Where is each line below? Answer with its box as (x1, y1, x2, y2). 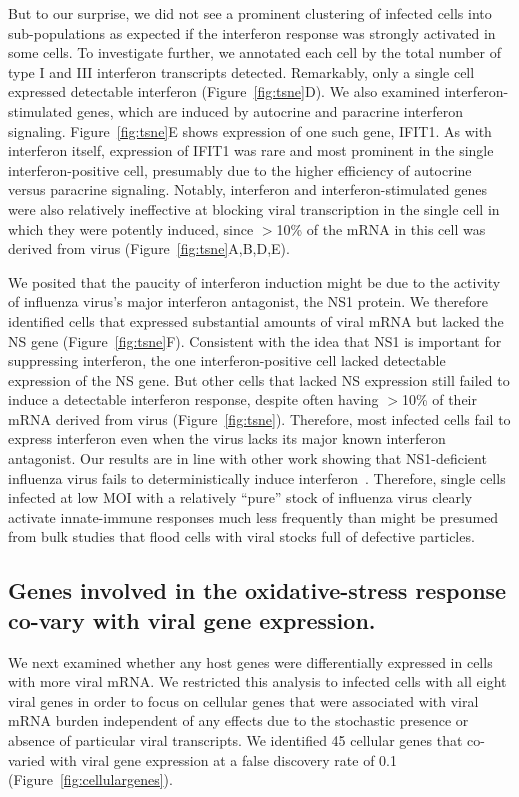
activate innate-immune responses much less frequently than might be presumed (8, 506, 499, 527)
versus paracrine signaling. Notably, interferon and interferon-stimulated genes (8, 179, 488, 200)
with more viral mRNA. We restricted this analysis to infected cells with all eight (8, 671, 507, 692)
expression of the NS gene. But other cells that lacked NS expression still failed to (8, 369, 510, 390)
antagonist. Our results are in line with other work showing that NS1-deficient (8, 448, 487, 469)
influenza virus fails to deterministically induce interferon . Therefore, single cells (8, 467, 506, 488)
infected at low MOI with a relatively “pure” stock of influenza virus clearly (8, 487, 473, 508)
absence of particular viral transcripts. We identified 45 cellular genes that (8, 730, 463, 750)
